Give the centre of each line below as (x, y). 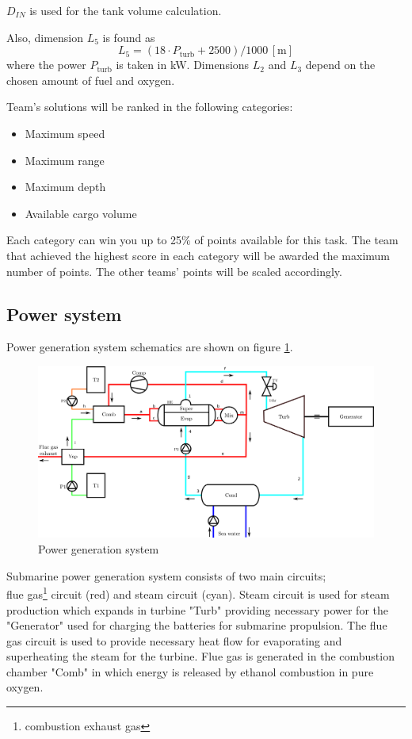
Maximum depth (65, 187)
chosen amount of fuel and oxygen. (91, 80)
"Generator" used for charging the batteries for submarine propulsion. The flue (197, 625)
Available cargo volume (81, 213)
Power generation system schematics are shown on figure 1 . (150, 347)
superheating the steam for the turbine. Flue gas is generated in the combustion (200, 656)
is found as (129, 37)
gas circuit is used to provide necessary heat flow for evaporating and (174, 640)
